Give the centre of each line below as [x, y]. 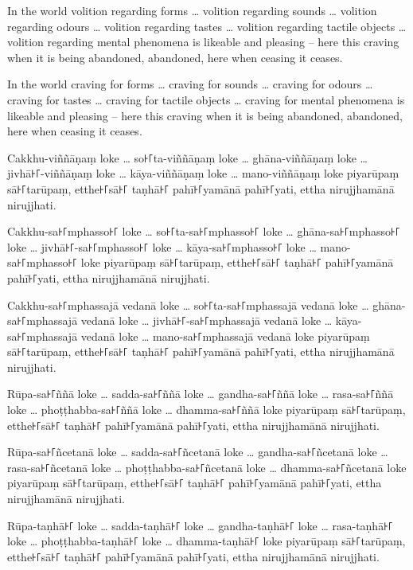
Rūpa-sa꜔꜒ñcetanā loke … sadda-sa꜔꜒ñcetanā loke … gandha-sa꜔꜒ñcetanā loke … [198, 452]
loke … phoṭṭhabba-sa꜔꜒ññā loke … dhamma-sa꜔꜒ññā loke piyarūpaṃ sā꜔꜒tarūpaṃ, [206, 410]
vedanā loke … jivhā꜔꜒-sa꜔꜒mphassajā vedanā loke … [206, 320]
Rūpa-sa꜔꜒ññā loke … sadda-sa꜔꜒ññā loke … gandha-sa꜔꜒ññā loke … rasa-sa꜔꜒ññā [201, 394]
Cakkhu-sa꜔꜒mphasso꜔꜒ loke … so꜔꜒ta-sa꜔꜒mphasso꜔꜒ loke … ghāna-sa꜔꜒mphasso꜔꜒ [204, 231]
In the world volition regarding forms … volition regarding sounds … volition [192, 10]
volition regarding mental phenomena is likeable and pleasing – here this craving [203, 42]
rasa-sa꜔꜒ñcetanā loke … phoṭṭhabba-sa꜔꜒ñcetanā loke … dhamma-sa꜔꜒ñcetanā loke [207, 467]
